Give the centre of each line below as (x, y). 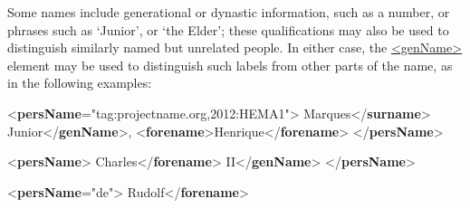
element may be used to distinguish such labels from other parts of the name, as (230, 65)
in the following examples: (80, 83)
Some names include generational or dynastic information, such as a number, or (229, 12)
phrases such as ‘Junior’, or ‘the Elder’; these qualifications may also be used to (228, 29)
